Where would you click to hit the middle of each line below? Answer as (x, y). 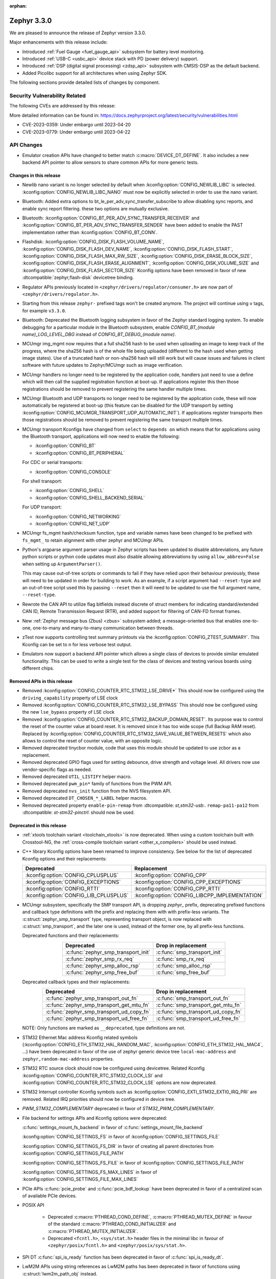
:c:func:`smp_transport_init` (189, 952)
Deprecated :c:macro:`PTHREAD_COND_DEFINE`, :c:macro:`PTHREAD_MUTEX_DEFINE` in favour (150, 1217)
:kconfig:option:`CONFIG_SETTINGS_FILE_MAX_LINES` (80, 1179)
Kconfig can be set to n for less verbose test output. (77, 644)
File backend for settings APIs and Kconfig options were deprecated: (95, 1118)
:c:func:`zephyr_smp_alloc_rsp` (103, 965)
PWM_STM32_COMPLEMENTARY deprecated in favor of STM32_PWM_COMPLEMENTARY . (119, 1109)
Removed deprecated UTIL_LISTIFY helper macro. (77, 777)
